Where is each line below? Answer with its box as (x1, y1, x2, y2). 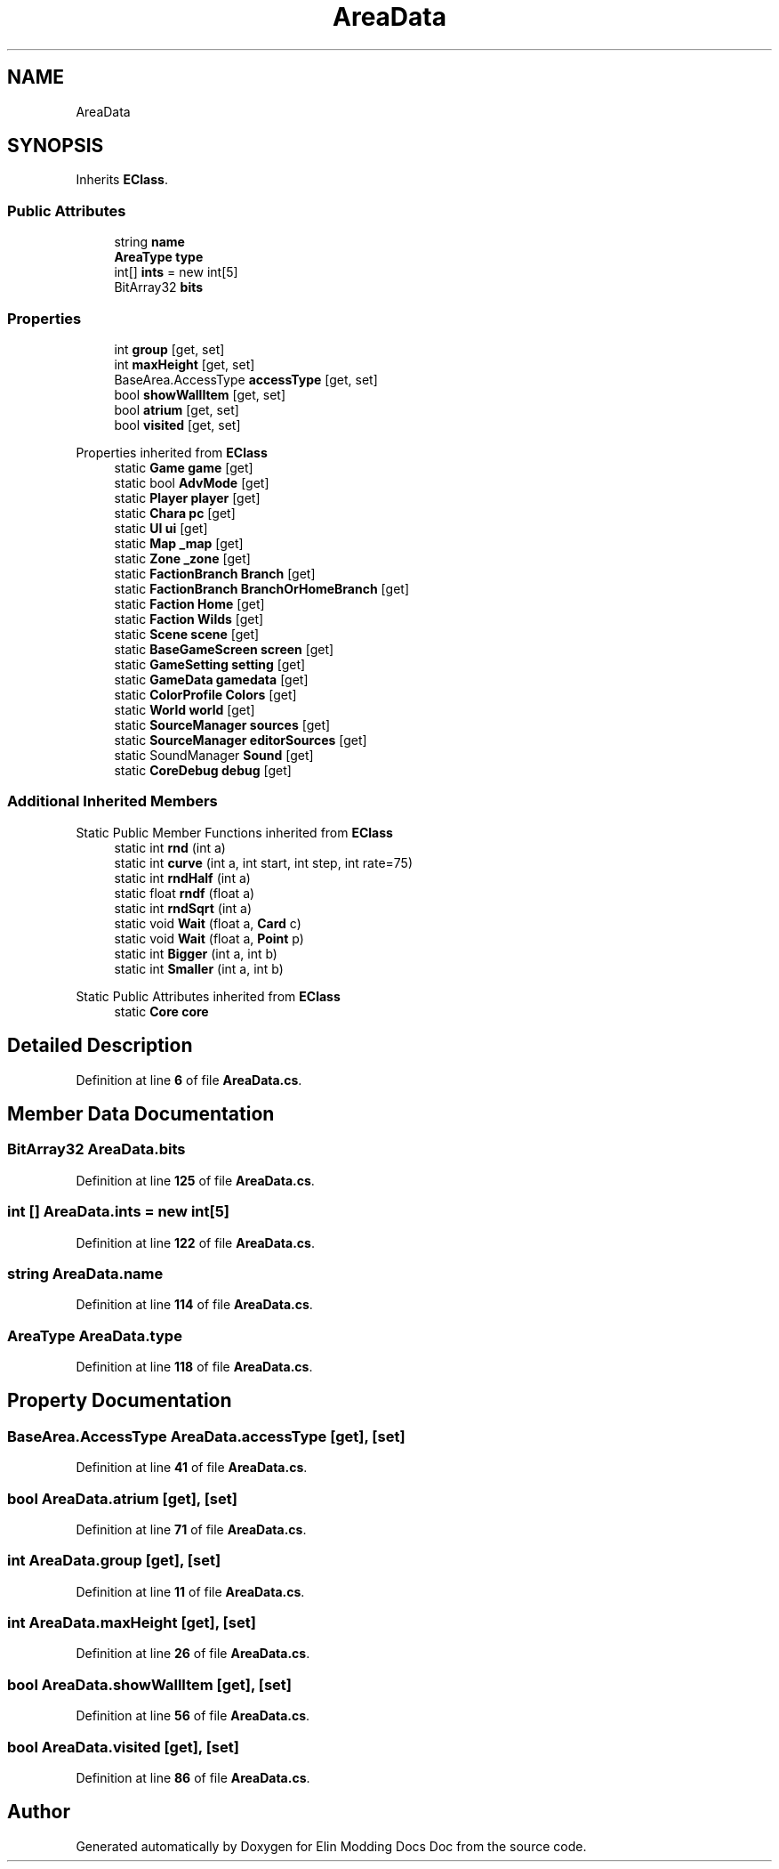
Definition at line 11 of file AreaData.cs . (76, 1583, 305, 1599)
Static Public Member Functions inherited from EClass (76, 824, 393, 840)
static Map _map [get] (114, 535, 244, 551)
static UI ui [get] (114, 520, 208, 536)
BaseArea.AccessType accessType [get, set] (114, 371, 378, 387)
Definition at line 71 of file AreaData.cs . (76, 1521, 307, 1537)
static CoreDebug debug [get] (114, 762, 292, 778)
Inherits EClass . (76, 172, 168, 188)
